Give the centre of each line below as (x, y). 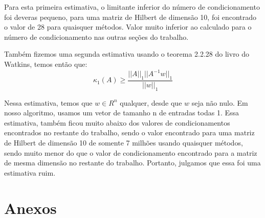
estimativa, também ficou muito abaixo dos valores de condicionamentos (117, 122)
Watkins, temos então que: (46, 64)
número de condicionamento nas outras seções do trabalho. (96, 37)
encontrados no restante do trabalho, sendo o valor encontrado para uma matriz (129, 132)
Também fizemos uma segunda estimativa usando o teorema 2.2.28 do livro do (127, 54)
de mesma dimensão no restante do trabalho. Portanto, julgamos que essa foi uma (132, 163)
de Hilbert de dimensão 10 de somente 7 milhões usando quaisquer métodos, (124, 143)
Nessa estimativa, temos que (48, 102)
